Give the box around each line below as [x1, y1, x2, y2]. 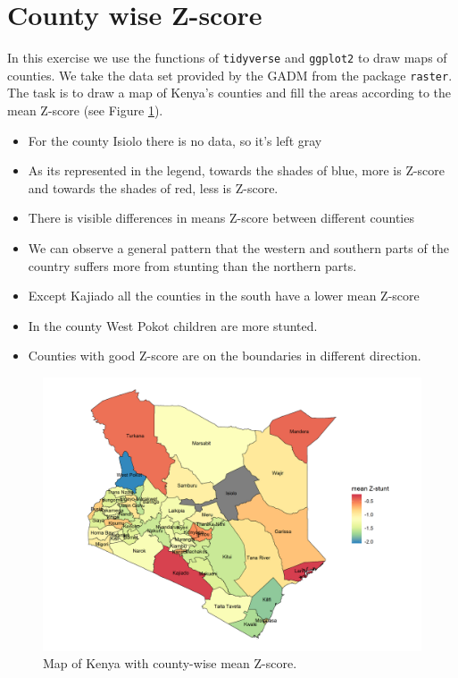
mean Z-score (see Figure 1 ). [7, 101, 163, 120]
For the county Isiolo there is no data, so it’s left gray [28, 131, 322, 149]
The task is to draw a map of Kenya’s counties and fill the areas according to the [7, 83, 452, 102]
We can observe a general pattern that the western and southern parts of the [28, 239, 449, 257]
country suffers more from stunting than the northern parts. [28, 256, 357, 275]
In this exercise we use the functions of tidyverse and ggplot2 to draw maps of [7, 48, 447, 67]
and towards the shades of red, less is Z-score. [28, 178, 279, 197]
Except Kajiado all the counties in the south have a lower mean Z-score [28, 286, 420, 305]
